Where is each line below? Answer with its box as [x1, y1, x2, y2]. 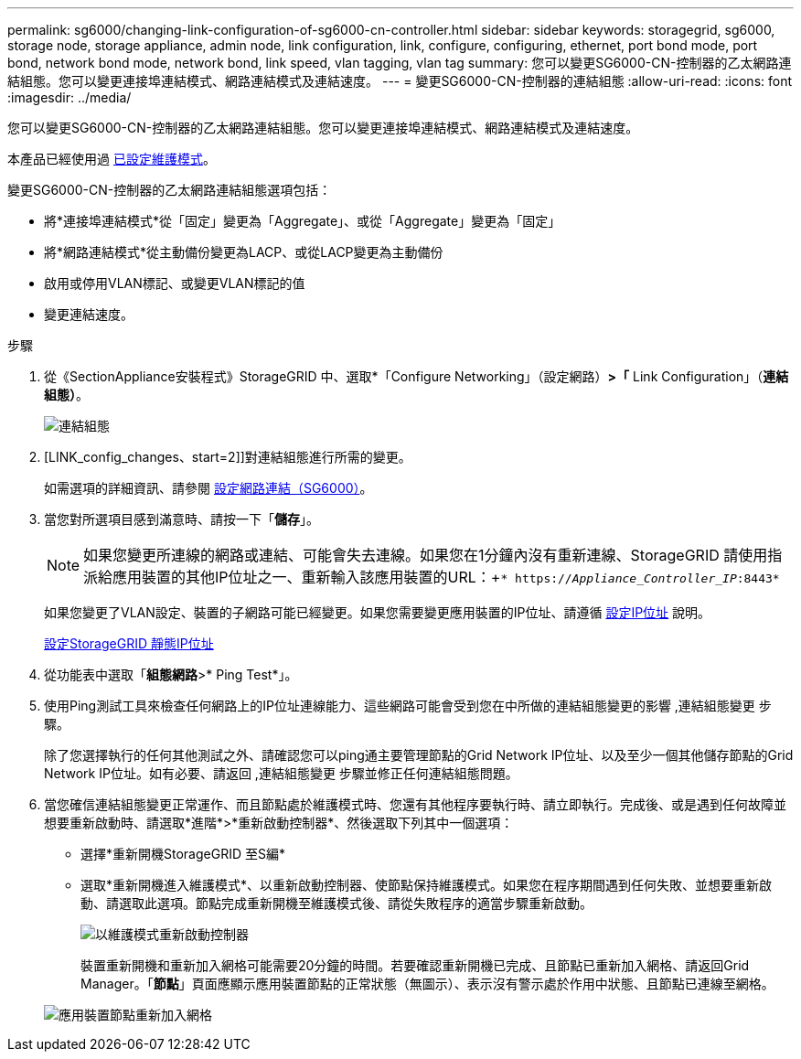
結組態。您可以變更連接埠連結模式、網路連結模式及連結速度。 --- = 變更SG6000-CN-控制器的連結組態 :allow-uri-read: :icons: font [7, 73, 793, 89]
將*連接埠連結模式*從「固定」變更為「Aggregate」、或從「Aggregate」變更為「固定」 [44, 213, 561, 229]
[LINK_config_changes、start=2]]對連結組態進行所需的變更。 [44, 449, 411, 465]
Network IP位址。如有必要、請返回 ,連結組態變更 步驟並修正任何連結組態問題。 [44, 765, 518, 781]
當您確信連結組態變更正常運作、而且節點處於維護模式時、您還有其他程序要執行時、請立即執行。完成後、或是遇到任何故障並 [44, 797, 786, 812]
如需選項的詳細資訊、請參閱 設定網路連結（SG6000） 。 [44, 480, 373, 496]
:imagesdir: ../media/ [7, 90, 132, 105]
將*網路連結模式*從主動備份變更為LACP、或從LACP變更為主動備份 [44, 244, 443, 260]
